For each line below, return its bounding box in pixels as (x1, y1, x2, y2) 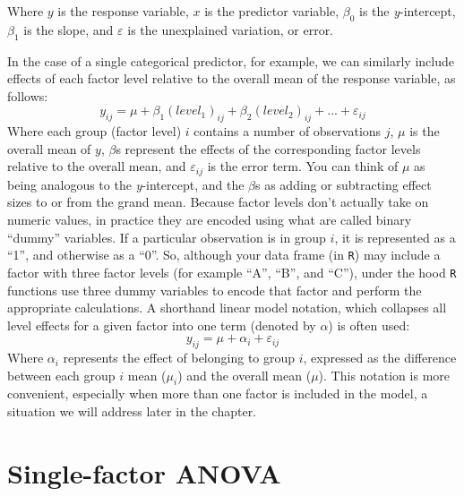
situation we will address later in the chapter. (7, 402, 257, 421)
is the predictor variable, (204, 2, 339, 20)
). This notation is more (318, 365, 451, 384)
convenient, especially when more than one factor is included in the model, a (7, 384, 428, 403)
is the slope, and (23, 20, 114, 38)
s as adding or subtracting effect (255, 175, 432, 193)
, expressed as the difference (303, 348, 457, 367)
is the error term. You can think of (207, 157, 399, 175)
